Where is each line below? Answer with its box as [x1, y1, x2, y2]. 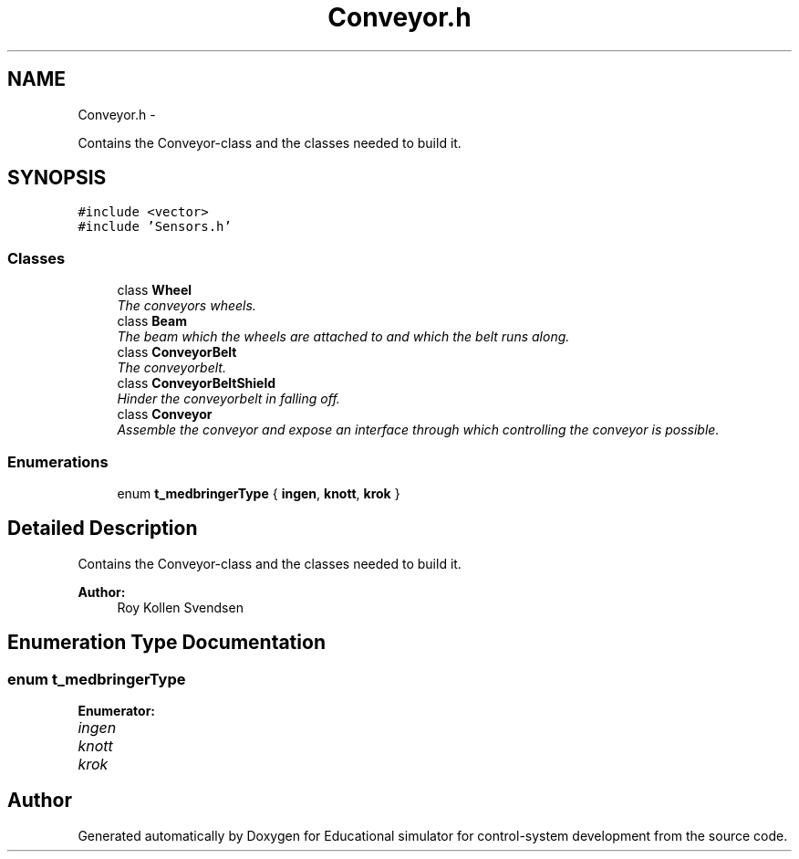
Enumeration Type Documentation [7, 631, 326, 655]
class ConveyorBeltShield [117, 375, 276, 392]
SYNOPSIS [7, 166, 107, 190]
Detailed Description [7, 517, 198, 540]
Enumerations [7, 452, 109, 471]
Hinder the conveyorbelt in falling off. [117, 391, 340, 407]
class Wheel [117, 282, 192, 299]
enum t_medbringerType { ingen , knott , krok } [117, 485, 400, 501]
